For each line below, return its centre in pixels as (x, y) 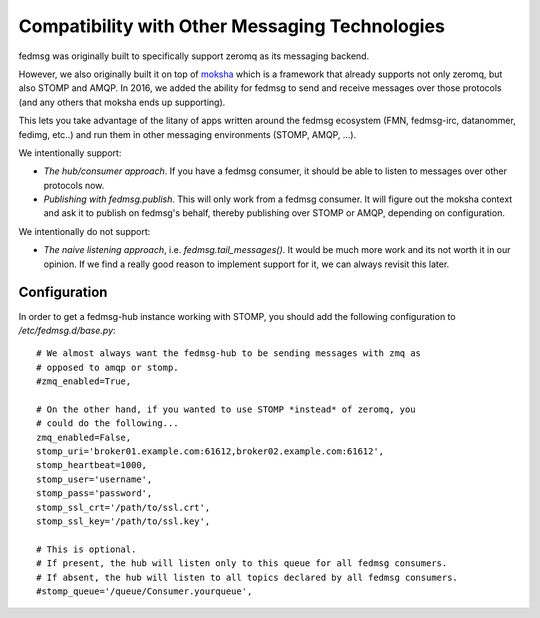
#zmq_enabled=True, (84, 381)
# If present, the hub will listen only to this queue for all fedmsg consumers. (242, 563)
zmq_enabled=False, (84, 437)
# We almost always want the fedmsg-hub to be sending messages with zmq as (229, 353)
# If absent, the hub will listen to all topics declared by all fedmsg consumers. (247, 577)
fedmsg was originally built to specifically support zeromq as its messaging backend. (194, 56)
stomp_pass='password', (94, 493)
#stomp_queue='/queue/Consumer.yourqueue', (144, 591)
